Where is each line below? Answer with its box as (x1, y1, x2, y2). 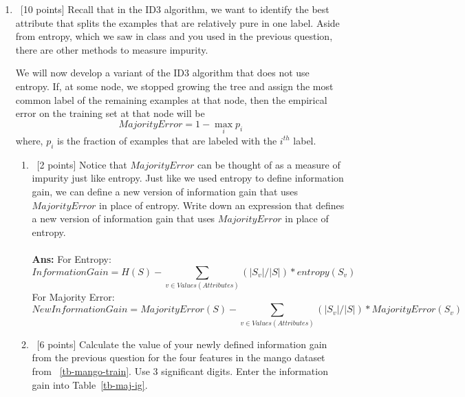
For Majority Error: (32, 289, 115, 303)
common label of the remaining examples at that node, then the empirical (15, 92, 327, 107)
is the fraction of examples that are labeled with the (57, 133, 277, 147)
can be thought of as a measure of (197, 157, 340, 171)
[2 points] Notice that (36, 157, 127, 171)
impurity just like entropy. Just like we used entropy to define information (32, 171, 344, 185)
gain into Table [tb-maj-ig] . (32, 377, 148, 391)
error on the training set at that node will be (15, 106, 205, 120)
